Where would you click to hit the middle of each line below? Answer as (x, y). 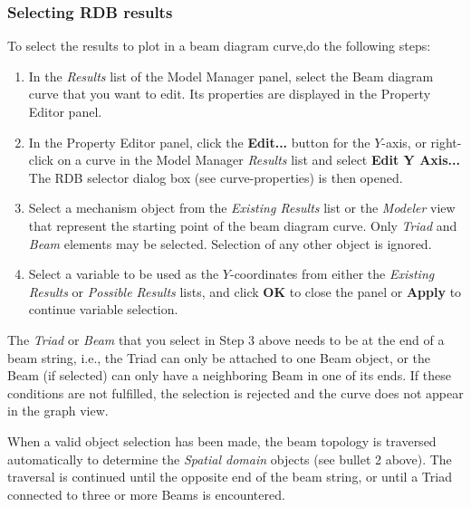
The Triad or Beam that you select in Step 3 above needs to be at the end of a (226, 339)
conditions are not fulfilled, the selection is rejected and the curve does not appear (235, 392)
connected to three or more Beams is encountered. (146, 494)
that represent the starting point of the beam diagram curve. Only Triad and (243, 225)
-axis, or (404, 142)
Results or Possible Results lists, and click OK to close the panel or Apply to (245, 291)
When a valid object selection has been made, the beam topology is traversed (222, 440)
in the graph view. (58, 411)
